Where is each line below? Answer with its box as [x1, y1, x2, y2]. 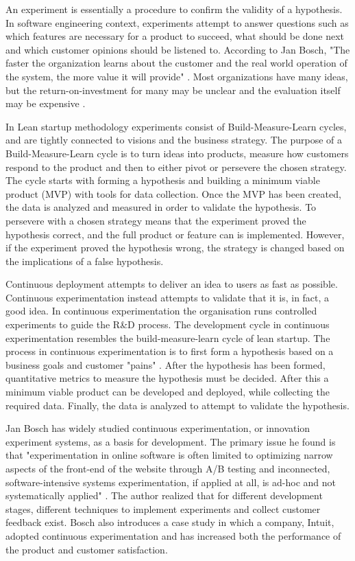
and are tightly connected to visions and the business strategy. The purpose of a [5, 133, 343, 147]
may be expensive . [5, 96, 86, 111]
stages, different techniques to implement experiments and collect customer [5, 501, 321, 516]
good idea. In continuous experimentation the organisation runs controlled [5, 304, 317, 318]
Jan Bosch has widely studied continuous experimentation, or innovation [5, 421, 310, 435]
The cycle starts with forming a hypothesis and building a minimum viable [5, 173, 320, 187]
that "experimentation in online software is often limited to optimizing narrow [5, 448, 333, 462]
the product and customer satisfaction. [5, 542, 168, 556]
